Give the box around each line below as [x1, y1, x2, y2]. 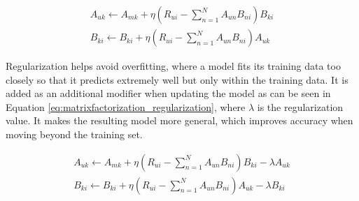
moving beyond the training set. [6, 127, 143, 142]
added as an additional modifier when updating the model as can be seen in [6, 86, 331, 100]
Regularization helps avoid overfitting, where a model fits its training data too [6, 59, 341, 73]
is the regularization [257, 99, 344, 114]
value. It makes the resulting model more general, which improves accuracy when [6, 113, 353, 128]
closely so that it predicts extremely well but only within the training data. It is [6, 72, 349, 87]
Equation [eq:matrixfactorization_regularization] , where [6, 99, 246, 114]
